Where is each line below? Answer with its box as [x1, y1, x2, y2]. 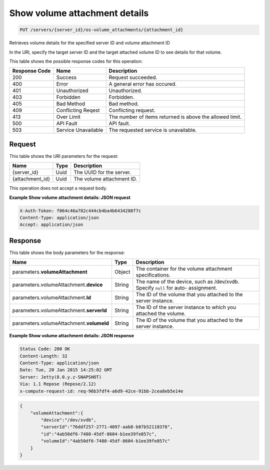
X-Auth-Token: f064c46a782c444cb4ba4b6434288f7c [19, 208, 141, 213]
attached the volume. [135, 310, 186, 317]
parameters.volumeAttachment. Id [12, 294, 91, 301]
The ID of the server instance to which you [135, 304, 236, 311]
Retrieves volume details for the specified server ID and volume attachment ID [9, 40, 170, 46]
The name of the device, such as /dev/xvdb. [135, 278, 239, 285]
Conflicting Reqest [56, 107, 100, 114]
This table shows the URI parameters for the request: [9, 153, 118, 159]
